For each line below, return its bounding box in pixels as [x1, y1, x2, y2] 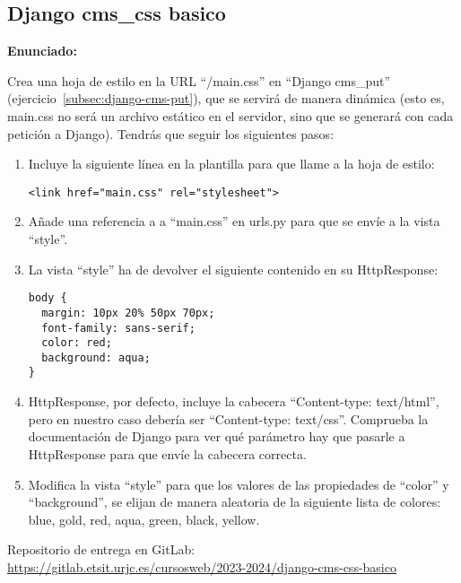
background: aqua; [41, 351, 151, 364]
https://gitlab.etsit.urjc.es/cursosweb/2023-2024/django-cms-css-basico [7, 557, 396, 576]
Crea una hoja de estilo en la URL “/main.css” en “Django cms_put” [7, 71, 391, 90]
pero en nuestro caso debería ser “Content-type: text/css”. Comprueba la [28, 409, 429, 428]
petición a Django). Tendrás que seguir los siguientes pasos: [7, 124, 335, 143]
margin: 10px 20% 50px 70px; [41, 306, 215, 319]
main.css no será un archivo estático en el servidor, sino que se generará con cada [7, 106, 454, 125]
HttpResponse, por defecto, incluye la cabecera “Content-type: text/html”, [28, 392, 439, 411]
